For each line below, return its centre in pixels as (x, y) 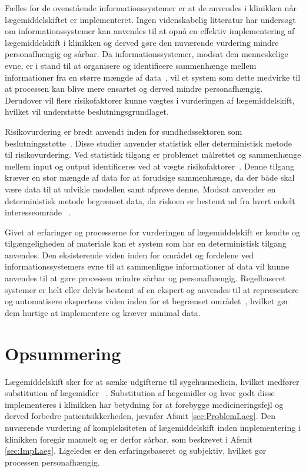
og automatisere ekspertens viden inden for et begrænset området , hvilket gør (147, 301)
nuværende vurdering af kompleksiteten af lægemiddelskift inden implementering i (153, 427)
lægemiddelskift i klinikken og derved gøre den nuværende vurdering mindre (142, 42)
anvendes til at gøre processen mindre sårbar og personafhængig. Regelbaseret (145, 278)
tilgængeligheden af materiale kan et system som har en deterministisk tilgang (146, 243)
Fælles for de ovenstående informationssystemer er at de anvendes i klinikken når (151, 8)
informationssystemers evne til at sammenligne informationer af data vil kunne (147, 266)
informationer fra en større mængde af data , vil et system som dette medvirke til (153, 77)
